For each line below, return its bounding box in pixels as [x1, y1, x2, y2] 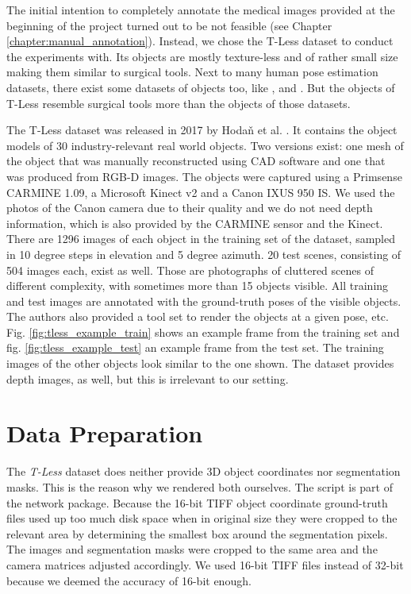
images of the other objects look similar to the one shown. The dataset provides [6, 355, 394, 372]
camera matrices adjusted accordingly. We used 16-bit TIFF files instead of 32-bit [6, 556, 404, 573]
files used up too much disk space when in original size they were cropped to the [6, 510, 398, 526]
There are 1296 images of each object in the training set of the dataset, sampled [6, 230, 395, 247]
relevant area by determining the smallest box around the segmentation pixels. [6, 525, 388, 542]
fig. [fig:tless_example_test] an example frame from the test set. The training [6, 339, 384, 356]
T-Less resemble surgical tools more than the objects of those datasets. [6, 94, 351, 111]
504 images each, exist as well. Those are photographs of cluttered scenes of [6, 261, 374, 278]
